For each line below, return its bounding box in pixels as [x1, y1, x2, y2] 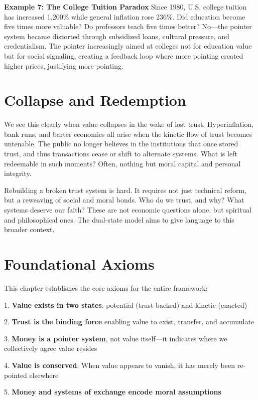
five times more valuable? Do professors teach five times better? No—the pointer [4, 21, 252, 32]
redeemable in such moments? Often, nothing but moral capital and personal [4, 158, 241, 168]
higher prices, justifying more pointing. [4, 60, 123, 71]
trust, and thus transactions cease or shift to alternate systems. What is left [4, 148, 237, 159]
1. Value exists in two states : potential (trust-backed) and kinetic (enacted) [4, 299, 247, 310]
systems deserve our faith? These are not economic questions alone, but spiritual [4, 205, 252, 215]
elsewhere [29, 369, 59, 380]
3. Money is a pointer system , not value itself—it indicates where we [4, 333, 227, 343]
